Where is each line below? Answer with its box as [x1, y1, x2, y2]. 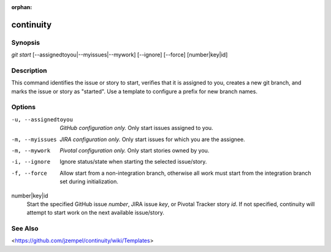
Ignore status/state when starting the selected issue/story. [59, 158, 207, 166]
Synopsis [11, 38, 40, 47]
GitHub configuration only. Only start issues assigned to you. [59, 124, 214, 132]
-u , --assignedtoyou [11, 116, 74, 123]
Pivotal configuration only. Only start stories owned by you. [59, 147, 210, 154]
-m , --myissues [11, 136, 58, 143]
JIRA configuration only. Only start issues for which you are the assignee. [59, 136, 245, 143]
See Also [11, 224, 39, 233]
